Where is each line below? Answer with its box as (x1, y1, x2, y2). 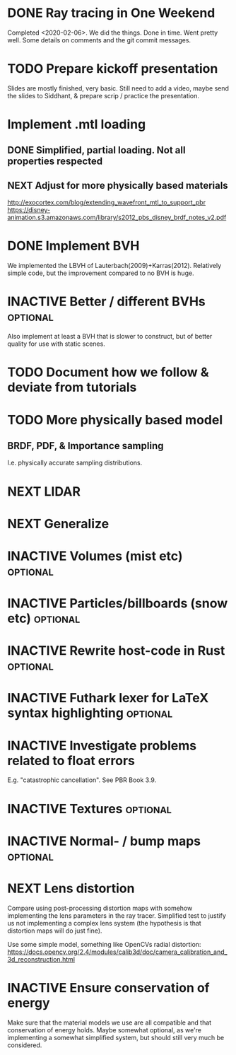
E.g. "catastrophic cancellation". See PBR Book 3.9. (7, 776, 157, 784)
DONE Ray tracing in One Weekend (7, 5, 216, 21)
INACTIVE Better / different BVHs (7, 293, 206, 310)
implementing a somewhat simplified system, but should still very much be (7, 1033, 225, 1042)
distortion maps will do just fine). (7, 926, 102, 935)
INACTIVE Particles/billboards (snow (7, 595, 228, 612)
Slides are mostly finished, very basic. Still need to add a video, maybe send (7, 83, 230, 93)
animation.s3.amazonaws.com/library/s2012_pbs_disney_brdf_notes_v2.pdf (7, 214, 227, 222)
